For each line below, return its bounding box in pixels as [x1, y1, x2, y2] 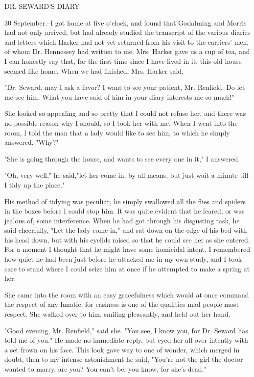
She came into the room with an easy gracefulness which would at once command [4, 289, 249, 299]
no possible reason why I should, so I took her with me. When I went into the [4, 117, 238, 128]
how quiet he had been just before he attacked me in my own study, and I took [4, 254, 242, 264]
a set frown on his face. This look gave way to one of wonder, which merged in [4, 344, 240, 354]
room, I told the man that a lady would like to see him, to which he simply [4, 127, 230, 137]
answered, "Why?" [4, 137, 59, 147]
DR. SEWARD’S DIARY [4, 1, 80, 11]
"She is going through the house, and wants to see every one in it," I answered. [4, 153, 240, 163]
